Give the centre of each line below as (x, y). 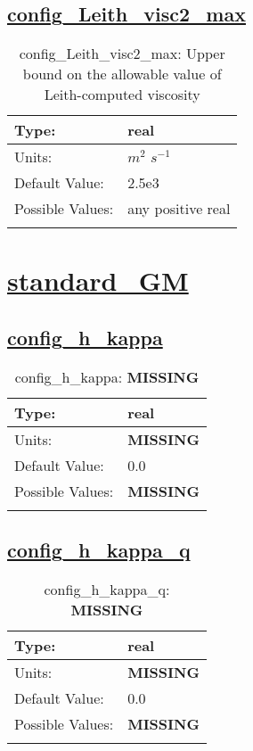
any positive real (179, 209)
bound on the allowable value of (122, 74)
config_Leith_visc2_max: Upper (122, 54)
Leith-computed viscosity (122, 95)
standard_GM (98, 281)
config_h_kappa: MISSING (107, 376)
